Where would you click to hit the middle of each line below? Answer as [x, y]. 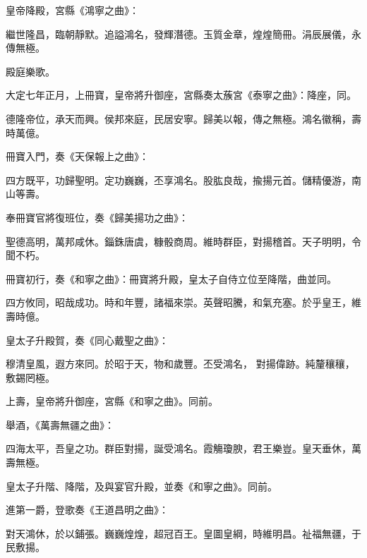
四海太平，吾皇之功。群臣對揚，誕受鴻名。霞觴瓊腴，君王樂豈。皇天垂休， [179, 448]
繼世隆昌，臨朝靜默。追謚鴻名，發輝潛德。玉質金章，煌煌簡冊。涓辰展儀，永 [183, 34]
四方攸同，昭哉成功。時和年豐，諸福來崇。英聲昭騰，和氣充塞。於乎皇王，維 [183, 302]
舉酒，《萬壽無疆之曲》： [60, 424]
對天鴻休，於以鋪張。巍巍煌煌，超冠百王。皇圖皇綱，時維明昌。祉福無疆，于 [183, 533]
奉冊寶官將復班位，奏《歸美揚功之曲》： [97, 217]
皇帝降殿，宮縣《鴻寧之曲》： [72, 10]
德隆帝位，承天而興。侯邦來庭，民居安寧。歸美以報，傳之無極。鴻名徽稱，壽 [183, 118]
